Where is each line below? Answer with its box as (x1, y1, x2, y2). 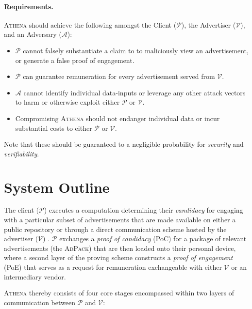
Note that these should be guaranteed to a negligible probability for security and (4, 139, 244, 149)
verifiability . (4, 148, 39, 158)
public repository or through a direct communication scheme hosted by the (4, 224, 227, 234)
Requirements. (4, 1, 53, 11)
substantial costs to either (15, 123, 92, 133)
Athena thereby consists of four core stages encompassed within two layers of (4, 288, 234, 298)
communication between (4, 297, 75, 307)
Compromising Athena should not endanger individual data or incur (15, 113, 220, 123)
